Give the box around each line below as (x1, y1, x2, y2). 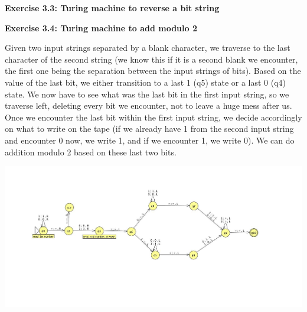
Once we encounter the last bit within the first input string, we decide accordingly (5, 110, 302, 123)
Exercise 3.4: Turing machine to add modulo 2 (5, 21, 197, 34)
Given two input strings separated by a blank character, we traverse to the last (5, 41, 290, 54)
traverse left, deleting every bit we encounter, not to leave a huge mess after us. (5, 99, 292, 112)
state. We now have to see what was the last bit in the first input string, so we (5, 87, 289, 100)
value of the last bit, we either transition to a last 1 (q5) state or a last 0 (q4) (5, 76, 286, 88)
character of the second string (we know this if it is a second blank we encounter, (5, 53, 298, 65)
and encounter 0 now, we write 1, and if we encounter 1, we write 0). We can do (5, 134, 295, 146)
